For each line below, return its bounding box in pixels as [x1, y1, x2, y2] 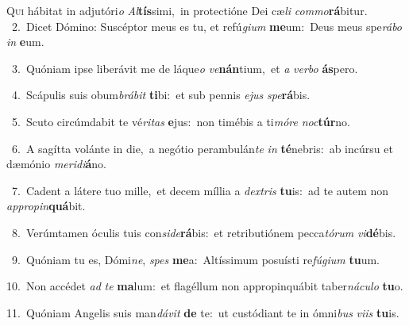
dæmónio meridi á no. [6, 155, 106, 172]
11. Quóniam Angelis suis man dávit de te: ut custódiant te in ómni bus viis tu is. [6, 304, 399, 320]
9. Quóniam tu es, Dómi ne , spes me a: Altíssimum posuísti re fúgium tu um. [11, 251, 380, 267]
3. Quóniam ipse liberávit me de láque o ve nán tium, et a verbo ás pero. [11, 59, 358, 76]
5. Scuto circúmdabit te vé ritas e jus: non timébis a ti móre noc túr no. [11, 113, 350, 129]
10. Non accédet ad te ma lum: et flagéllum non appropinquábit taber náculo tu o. [6, 278, 403, 294]
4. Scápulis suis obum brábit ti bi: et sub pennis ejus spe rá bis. [11, 86, 311, 103]
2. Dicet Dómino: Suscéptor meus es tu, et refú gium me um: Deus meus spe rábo [11, 17, 403, 34]
